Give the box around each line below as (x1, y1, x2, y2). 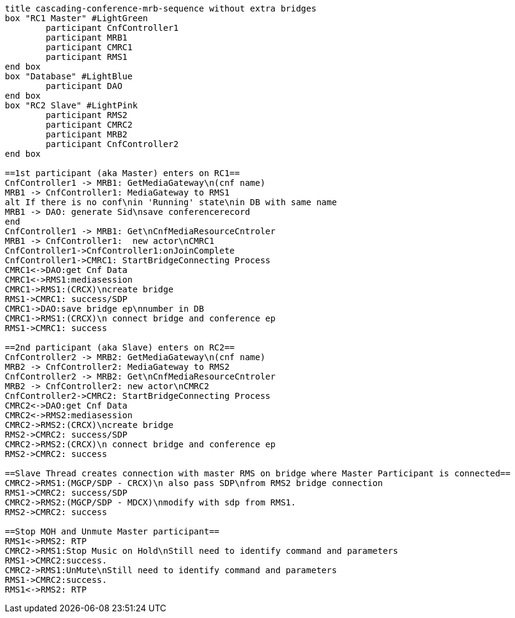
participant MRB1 (45, 33, 128, 42)
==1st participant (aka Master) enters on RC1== (5, 168, 240, 178)
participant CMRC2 (45, 120, 133, 130)
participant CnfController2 (45, 139, 179, 149)
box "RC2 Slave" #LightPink (5, 100, 138, 110)
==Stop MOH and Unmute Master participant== (5, 527, 220, 536)
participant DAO (45, 81, 122, 91)
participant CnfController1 (45, 23, 179, 33)
